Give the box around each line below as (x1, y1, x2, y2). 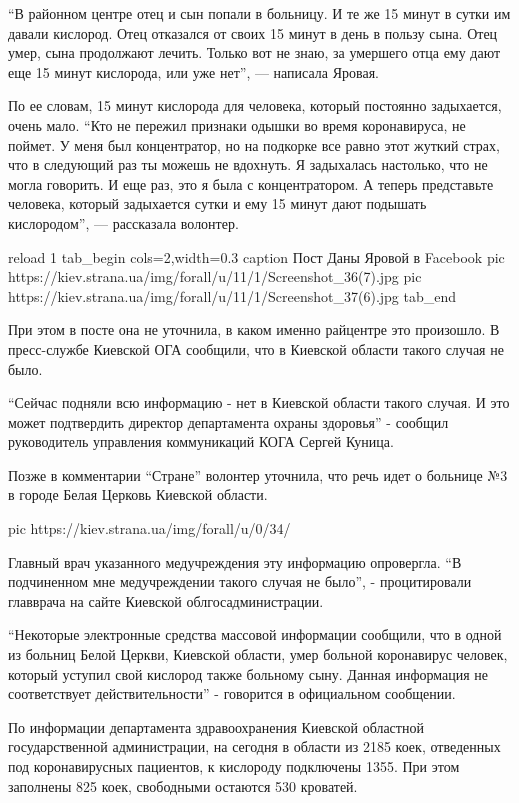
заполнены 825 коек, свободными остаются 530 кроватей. (8, 775, 358, 796)
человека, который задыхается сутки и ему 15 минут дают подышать (8, 193, 427, 214)
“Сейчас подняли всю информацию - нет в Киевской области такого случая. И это (8, 392, 510, 413)
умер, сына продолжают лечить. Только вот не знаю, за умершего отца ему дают (8, 42, 501, 63)
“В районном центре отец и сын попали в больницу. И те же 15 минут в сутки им (8, 3, 511, 23)
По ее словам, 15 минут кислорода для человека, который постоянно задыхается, (8, 95, 502, 116)
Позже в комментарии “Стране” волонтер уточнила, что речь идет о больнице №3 (8, 464, 508, 485)
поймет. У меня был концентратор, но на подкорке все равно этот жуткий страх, (8, 134, 500, 155)
